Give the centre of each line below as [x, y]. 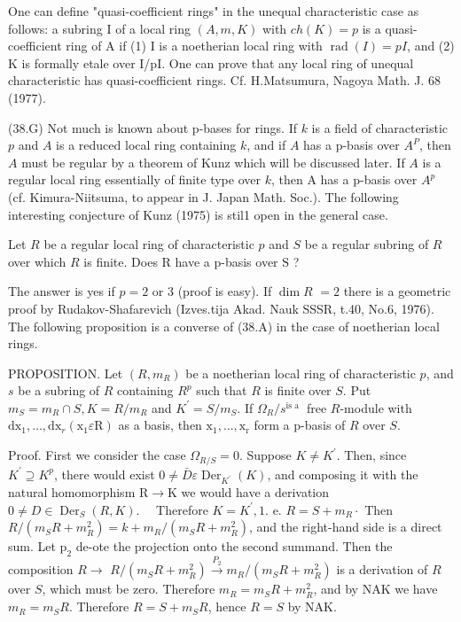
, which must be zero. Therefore [129, 589]
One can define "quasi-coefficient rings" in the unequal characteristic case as [214, 11]
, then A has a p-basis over [344, 179]
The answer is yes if [62, 291]
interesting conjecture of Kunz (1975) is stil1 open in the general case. [198, 214]
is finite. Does [121, 261]
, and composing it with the [343, 474]
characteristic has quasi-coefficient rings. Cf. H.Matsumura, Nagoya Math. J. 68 [224, 80]
